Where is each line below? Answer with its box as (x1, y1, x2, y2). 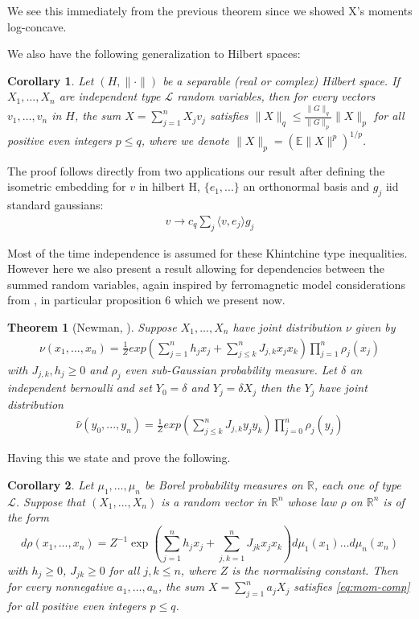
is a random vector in (161, 493, 267, 510)
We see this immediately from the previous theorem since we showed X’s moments (7, 2, 413, 19)
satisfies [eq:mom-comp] (294, 578, 410, 595)
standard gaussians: (7, 196, 104, 213)
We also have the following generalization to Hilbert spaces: (7, 45, 301, 62)
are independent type (59, 88, 161, 105)
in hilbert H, (138, 178, 200, 195)
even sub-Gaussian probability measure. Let (125, 361, 337, 378)
